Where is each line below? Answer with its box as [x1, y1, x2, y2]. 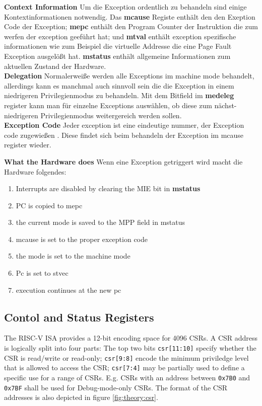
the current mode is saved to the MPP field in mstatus [16, 217, 185, 227]
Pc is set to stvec [16, 268, 69, 278]
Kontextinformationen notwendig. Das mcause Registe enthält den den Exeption [4, 11, 255, 22]
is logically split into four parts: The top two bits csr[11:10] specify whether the [4, 343, 256, 353]
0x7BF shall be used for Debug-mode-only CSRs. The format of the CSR [4, 382, 228, 392]
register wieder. [4, 139, 51, 150]
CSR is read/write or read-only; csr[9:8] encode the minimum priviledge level [4, 352, 249, 363]
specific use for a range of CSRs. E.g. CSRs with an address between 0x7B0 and [4, 372, 250, 383]
